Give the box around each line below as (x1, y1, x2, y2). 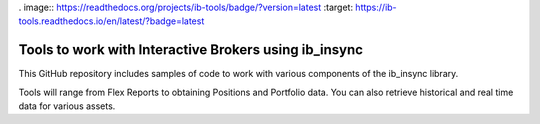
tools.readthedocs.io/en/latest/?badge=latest (18, 15, 205, 27)
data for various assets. (18, 100, 116, 112)
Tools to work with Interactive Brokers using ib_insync (18, 41, 364, 59)
